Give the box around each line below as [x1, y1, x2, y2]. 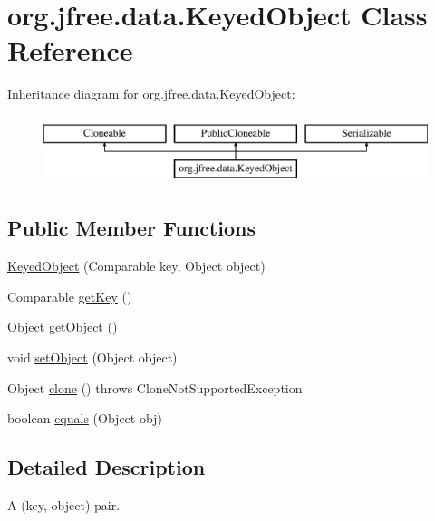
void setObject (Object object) [7, 348, 178, 367]
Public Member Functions [7, 214, 256, 242]
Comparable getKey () [7, 286, 132, 305]
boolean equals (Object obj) [7, 409, 162, 428]
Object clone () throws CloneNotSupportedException [7, 378, 303, 397]
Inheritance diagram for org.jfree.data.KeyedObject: [7, 84, 295, 103]
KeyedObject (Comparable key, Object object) [7, 256, 266, 275]
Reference [7, 32, 133, 69]
